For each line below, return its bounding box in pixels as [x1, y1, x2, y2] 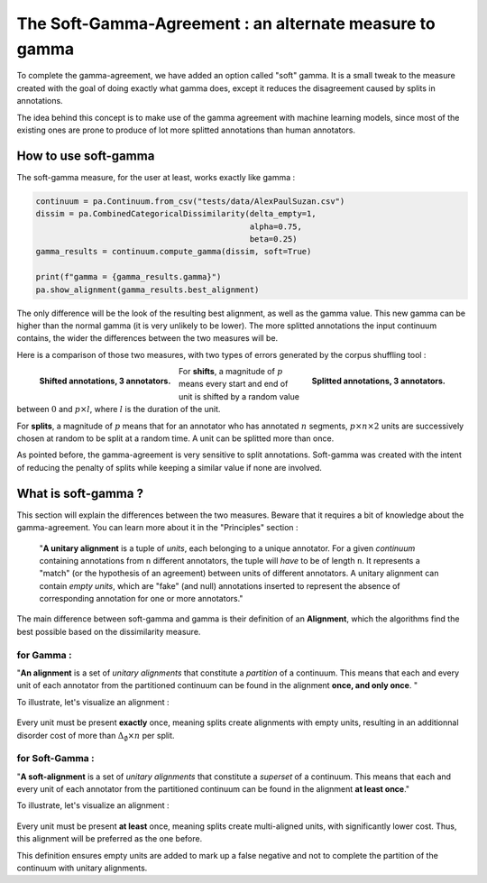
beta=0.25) [249, 234, 298, 244]
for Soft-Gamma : [16, 752, 95, 765]
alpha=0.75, [249, 221, 302, 232]
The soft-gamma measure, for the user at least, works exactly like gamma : [16, 171, 296, 182]
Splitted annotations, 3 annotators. [311, 375, 446, 386]
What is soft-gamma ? [16, 485, 144, 501]
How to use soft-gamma [16, 148, 155, 163]
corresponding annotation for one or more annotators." [39, 593, 243, 604]
